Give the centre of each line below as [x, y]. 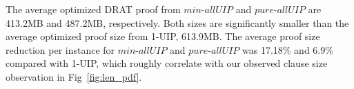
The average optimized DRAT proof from [93, 9]
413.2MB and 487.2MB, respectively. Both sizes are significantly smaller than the [177, 22]
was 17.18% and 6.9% [288, 49]
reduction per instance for [60, 49]
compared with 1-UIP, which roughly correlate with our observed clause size [167, 63]
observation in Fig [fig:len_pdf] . [74, 76]
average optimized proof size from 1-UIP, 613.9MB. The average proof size [163, 36]
